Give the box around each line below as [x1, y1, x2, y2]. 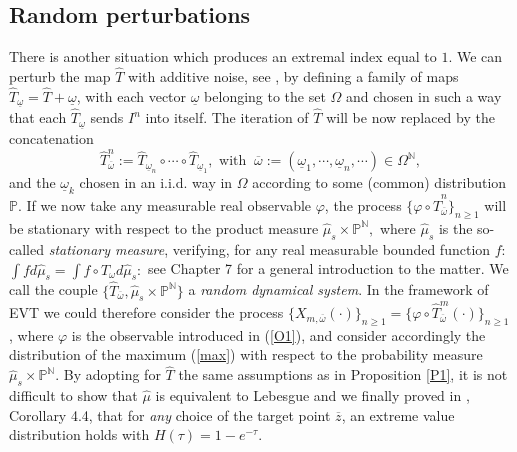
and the [9, 172, 56, 193]
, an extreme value [341, 404, 455, 425]
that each [9, 107, 67, 128]
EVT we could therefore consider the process [9, 302, 284, 323]
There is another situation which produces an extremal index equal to [9, 46, 437, 67]
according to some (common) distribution [252, 172, 507, 193]
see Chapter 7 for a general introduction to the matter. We [147, 258, 509, 279]
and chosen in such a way [346, 85, 502, 106]
